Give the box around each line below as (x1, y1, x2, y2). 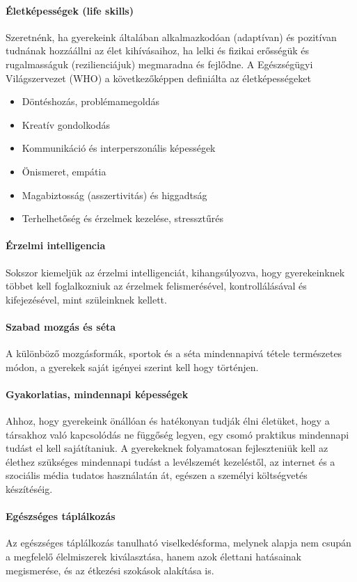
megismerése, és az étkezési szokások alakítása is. (6, 563, 214, 577)
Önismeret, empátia (22, 164, 106, 178)
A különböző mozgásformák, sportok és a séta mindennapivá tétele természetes (6, 346, 342, 361)
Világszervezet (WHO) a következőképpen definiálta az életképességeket (6, 70, 311, 85)
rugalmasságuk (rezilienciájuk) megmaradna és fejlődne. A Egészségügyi (6, 56, 313, 71)
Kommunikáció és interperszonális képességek (22, 141, 216, 155)
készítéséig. (6, 482, 53, 496)
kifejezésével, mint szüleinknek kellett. (6, 292, 167, 306)
